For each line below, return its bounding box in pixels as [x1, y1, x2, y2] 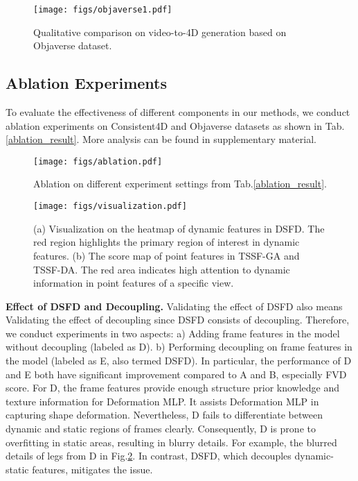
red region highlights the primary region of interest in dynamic [33, 235, 300, 249]
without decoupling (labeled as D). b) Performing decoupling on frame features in [6, 339, 352, 354]
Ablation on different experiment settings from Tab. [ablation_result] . [33, 176, 327, 191]
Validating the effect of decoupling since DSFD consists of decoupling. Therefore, [6, 312, 350, 327]
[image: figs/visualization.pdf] [33, 201, 187, 212]
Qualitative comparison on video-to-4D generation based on [33, 24, 287, 39]
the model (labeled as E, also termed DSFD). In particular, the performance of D [6, 353, 352, 368]
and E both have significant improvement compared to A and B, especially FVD [6, 366, 347, 381]
